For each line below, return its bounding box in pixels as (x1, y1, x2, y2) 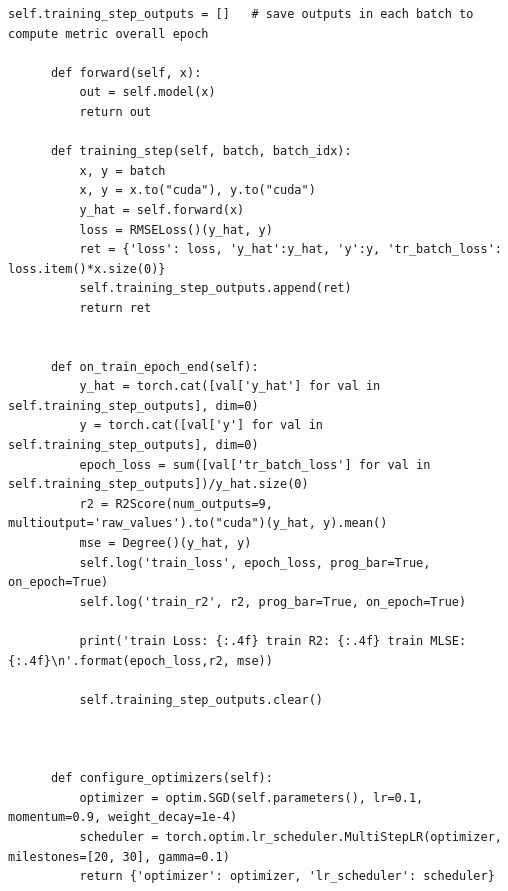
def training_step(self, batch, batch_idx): (50, 144, 352, 159)
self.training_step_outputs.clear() (79, 692, 323, 707)
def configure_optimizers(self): (50, 771, 273, 786)
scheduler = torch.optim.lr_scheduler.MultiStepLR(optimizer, (79, 829, 502, 844)
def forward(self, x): (50, 65, 202, 80)
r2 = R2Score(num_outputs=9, (79, 496, 273, 511)
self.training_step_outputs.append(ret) (79, 281, 352, 296)
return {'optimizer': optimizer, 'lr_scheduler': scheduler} (79, 869, 495, 884)
